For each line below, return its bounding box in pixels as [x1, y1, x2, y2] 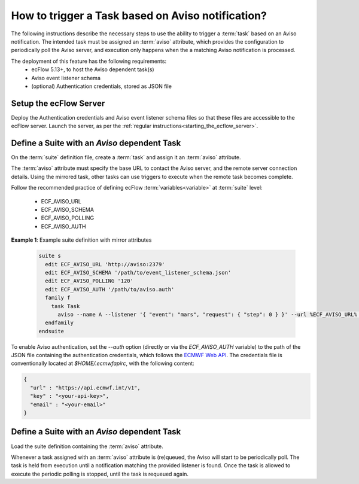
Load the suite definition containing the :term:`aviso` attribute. [11, 443, 164, 450]
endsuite [38, 328, 65, 334]
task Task [51, 303, 80, 309]
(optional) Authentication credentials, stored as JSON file [31, 83, 172, 90]
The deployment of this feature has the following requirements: [11, 57, 167, 65]
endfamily [45, 319, 74, 326]
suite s [38, 252, 61, 260]
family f [45, 294, 71, 302]
